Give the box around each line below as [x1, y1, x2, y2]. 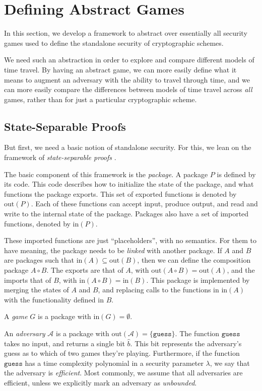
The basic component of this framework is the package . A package [4, 169, 208, 179]
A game [4, 311, 28, 322]
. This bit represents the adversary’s [130, 338, 242, 348]
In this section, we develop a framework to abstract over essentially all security [4, 28, 247, 38]
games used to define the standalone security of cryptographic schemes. [4, 37, 224, 48]
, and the [227, 265, 255, 275]
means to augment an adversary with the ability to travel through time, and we [4, 74, 250, 85]
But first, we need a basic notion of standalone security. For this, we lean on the [4, 142, 251, 152]
